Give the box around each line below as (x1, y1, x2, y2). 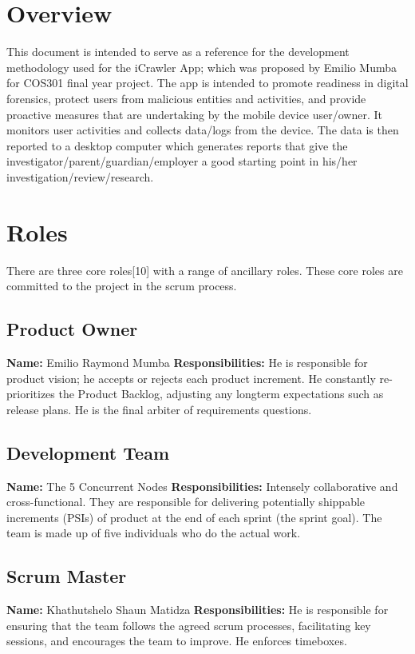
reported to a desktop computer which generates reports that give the (6, 137, 348, 154)
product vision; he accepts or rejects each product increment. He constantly (6, 369, 376, 386)
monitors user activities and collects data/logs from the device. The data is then (6, 122, 399, 138)
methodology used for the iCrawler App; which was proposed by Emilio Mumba (6, 58, 397, 75)
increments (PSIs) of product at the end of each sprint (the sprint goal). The (6, 508, 382, 525)
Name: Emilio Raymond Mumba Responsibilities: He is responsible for (6, 353, 368, 370)
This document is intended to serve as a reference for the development (6, 43, 350, 60)
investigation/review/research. (6, 168, 154, 185)
